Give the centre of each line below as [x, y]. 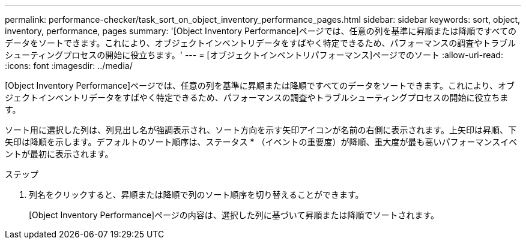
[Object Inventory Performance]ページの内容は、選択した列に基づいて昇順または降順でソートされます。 [234, 215]
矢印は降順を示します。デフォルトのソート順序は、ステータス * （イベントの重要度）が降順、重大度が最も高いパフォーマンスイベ [261, 142]
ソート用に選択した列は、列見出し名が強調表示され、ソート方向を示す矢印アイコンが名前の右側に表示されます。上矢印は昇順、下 [261, 130]
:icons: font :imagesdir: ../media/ [69, 66]
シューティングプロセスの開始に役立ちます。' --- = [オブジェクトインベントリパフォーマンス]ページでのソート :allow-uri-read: [254, 55]
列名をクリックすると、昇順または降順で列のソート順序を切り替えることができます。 [196, 195]
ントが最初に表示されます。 [59, 154]
